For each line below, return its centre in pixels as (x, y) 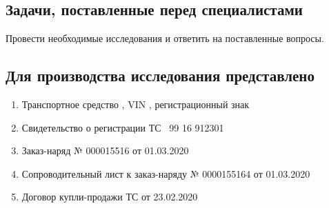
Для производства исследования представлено (160, 75)
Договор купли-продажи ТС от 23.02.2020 (110, 197)
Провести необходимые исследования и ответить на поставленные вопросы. (165, 38)
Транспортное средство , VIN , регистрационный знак (136, 104)
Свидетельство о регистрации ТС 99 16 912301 (123, 127)
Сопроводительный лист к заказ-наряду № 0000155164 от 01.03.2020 (166, 173)
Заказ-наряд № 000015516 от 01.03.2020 (105, 150)
